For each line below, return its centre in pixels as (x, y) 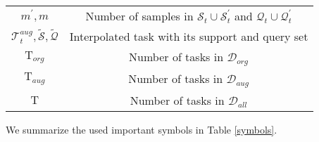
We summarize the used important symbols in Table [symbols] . (142, 129)
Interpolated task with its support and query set (189, 36)
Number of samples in (139, 16)
